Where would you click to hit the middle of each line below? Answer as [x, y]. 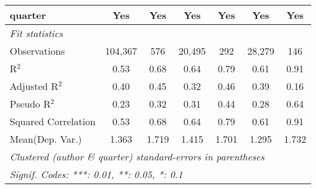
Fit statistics [36, 33]
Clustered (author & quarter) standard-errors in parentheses [137, 156]
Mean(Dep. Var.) [46, 139]
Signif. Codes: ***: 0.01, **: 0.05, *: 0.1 [96, 174]
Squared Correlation [53, 121]
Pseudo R [30, 104]
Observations [37, 51]
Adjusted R [34, 86]
